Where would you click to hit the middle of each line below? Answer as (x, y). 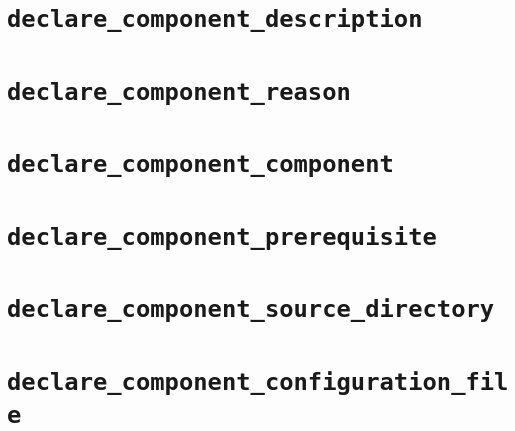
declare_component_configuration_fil (258, 381)
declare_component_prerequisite (222, 236)
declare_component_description (215, 19)
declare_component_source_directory (251, 309)
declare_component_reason (179, 91)
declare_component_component (200, 164)
